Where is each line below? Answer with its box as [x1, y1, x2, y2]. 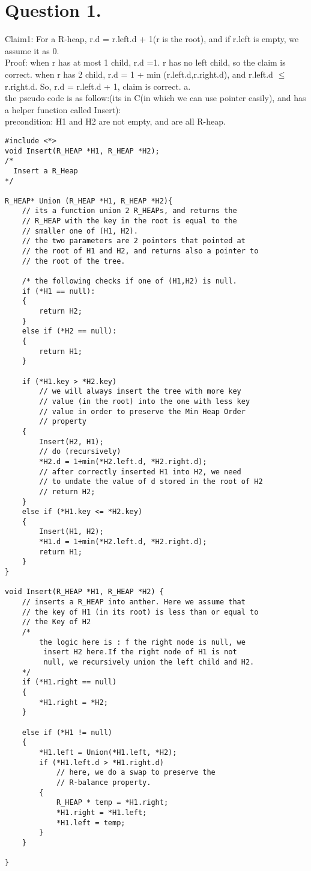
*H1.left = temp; [56, 818, 125, 827]
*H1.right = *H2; [39, 698, 108, 707]
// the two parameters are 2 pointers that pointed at [22, 237, 246, 246]
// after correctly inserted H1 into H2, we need [39, 467, 241, 476]
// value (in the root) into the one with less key [39, 397, 250, 406]
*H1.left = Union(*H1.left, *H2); [39, 748, 177, 757]
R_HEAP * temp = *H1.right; [56, 798, 169, 807]
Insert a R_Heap [13, 166, 78, 175]
